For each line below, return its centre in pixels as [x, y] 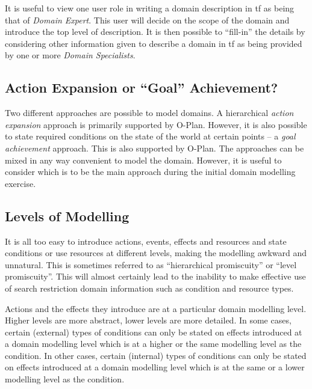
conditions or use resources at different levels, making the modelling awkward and [156, 253]
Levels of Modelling [67, 216]
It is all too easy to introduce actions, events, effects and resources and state [146, 241]
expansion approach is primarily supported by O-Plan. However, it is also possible [156, 124]
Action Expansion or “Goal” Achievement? [142, 87]
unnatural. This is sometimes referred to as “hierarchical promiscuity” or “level [151, 264]
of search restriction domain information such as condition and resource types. [149, 288]
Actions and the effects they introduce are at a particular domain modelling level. [156, 308]
